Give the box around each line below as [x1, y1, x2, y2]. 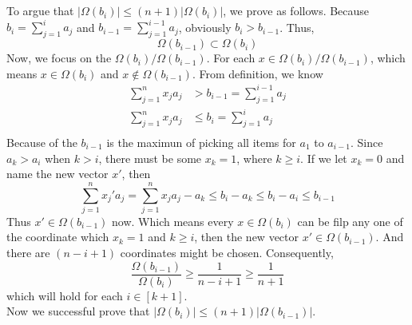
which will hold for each [6, 287, 123, 303]
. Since [350, 133, 383, 150]
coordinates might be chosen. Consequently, [120, 244, 334, 261]
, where [236, 149, 272, 166]
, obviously [178, 18, 232, 35]
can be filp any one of [297, 212, 403, 229]
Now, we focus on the [6, 50, 112, 66]
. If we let [300, 149, 347, 166]
